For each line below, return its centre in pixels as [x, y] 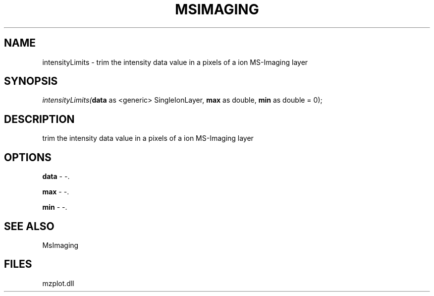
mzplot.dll [58, 283]
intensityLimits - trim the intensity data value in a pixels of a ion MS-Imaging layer [175, 62]
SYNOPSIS [31, 81]
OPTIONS [28, 157]
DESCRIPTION [39, 119]
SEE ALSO [29, 226]
